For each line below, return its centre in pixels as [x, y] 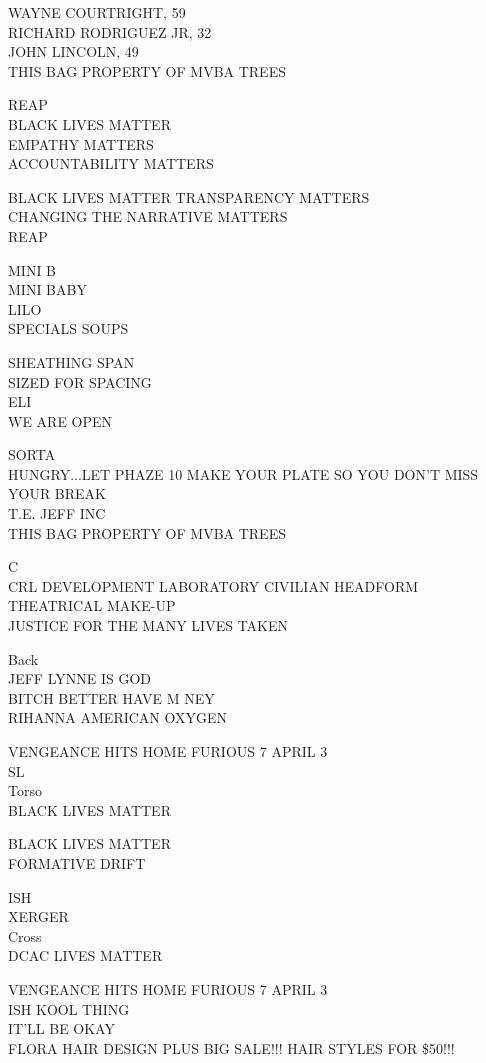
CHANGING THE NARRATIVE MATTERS [148, 216]
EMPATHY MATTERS [81, 143]
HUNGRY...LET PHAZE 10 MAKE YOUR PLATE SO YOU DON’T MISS [243, 473]
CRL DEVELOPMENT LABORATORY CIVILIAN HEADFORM [213, 585]
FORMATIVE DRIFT [77, 862]
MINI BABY [47, 289]
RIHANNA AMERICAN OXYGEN [118, 717]
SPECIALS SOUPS [68, 328]
